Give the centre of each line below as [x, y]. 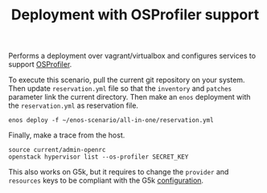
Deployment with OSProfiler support [135, 15]
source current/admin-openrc [57, 150]
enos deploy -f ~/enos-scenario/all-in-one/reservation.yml [111, 121]
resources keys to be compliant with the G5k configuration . [106, 181]
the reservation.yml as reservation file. [74, 105]
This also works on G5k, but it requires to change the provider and [119, 172]
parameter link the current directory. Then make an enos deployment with [129, 97]
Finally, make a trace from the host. [67, 135]
